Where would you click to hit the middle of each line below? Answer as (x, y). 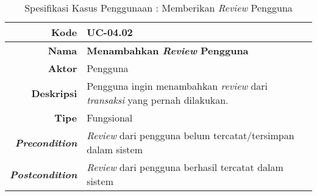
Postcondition (44, 174)
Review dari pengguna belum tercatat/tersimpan (191, 135)
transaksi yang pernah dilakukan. (158, 100)
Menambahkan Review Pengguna (168, 50)
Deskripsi (54, 93)
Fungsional (110, 118)
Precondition (46, 142)
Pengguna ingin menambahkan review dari (177, 86)
